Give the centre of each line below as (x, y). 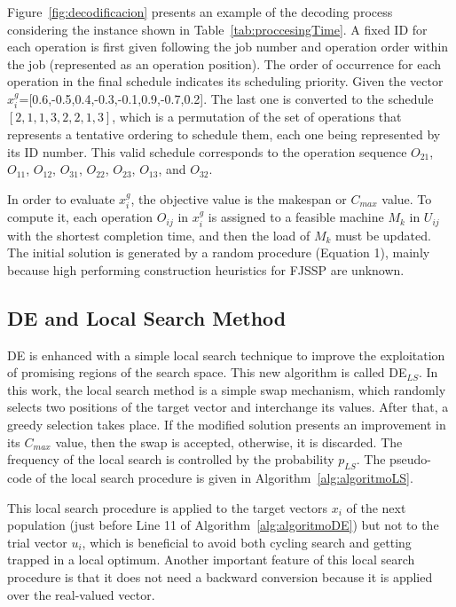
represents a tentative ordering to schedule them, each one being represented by (224, 134)
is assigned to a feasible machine (296, 217)
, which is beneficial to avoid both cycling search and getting (247, 542)
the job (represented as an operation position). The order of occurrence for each (224, 63)
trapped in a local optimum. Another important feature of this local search (211, 560)
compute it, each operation (80, 217)
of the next (376, 507)
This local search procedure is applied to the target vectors (167, 507)
